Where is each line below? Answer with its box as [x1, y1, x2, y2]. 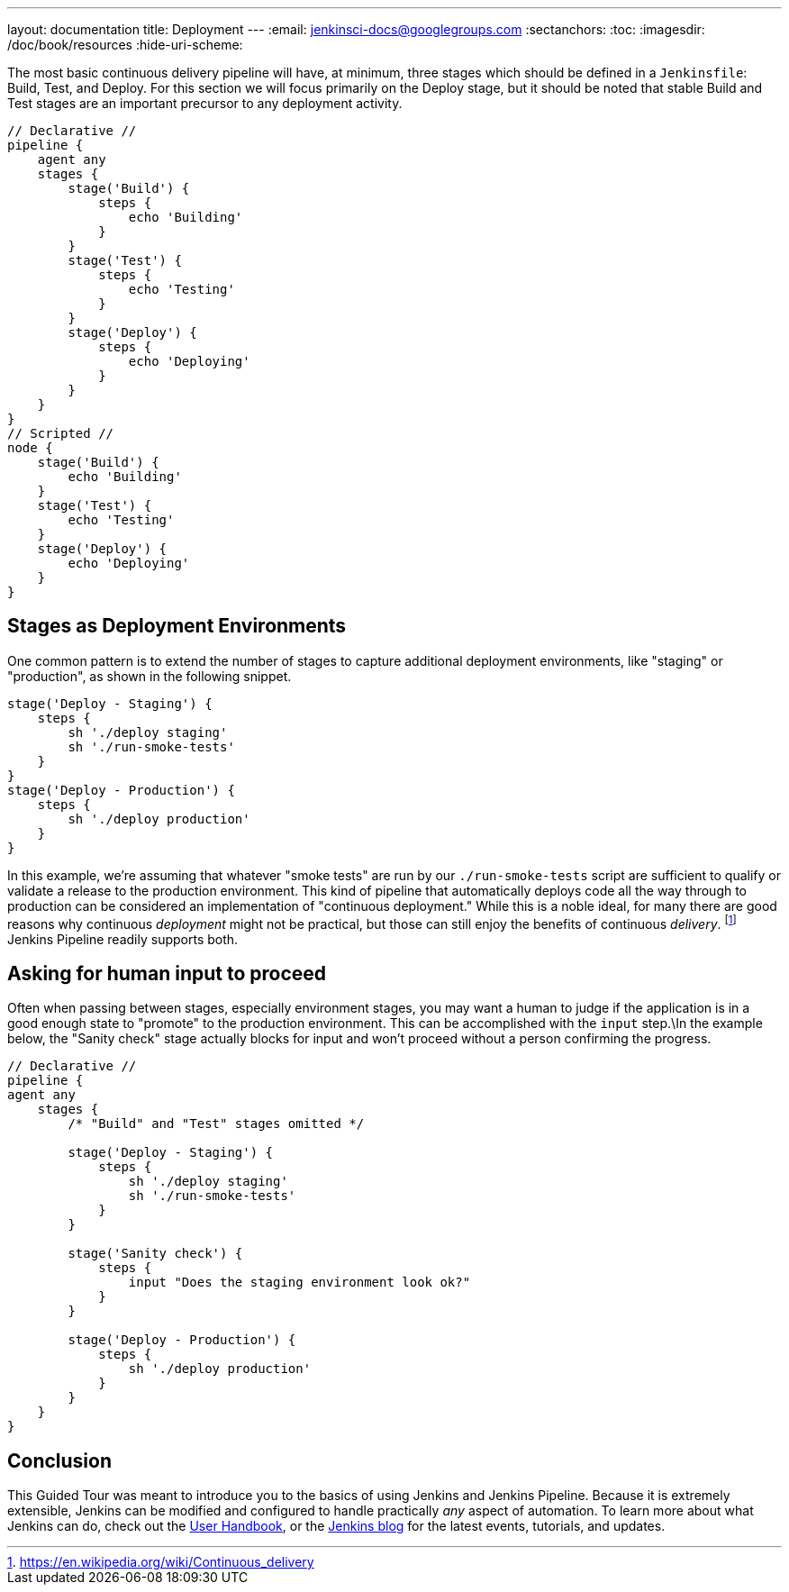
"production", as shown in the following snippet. [7, 668, 292, 684]
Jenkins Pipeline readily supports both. [7, 931, 239, 947]
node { [7, 441, 53, 455]
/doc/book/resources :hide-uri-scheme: [7, 37, 243, 52]
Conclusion [7, 1449, 113, 1472]
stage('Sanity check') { [68, 1246, 243, 1261]
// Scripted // [7, 426, 114, 441]
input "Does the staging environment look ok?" [128, 1275, 471, 1290]
